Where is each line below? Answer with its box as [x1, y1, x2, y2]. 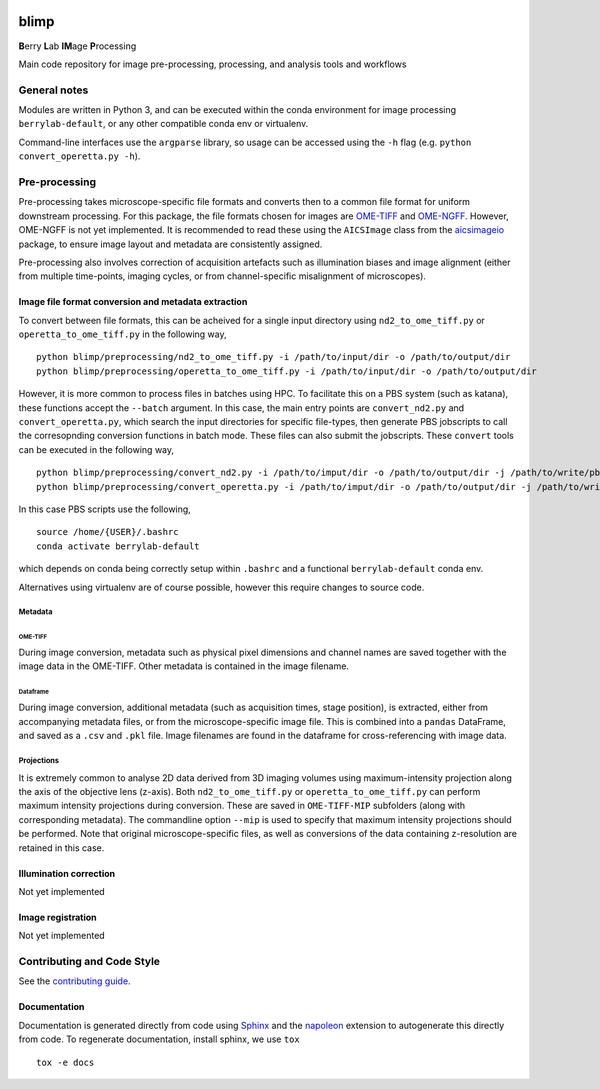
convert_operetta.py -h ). [18, 150, 141, 162]
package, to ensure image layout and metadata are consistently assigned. [18, 238, 323, 250]
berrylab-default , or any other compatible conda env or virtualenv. [18, 118, 309, 130]
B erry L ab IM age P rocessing [18, 40, 137, 52]
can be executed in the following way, [18, 443, 175, 455]
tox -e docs [36, 1056, 95, 1068]
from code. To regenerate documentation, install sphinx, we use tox [18, 1033, 300, 1045]
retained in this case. [18, 841, 105, 854]
